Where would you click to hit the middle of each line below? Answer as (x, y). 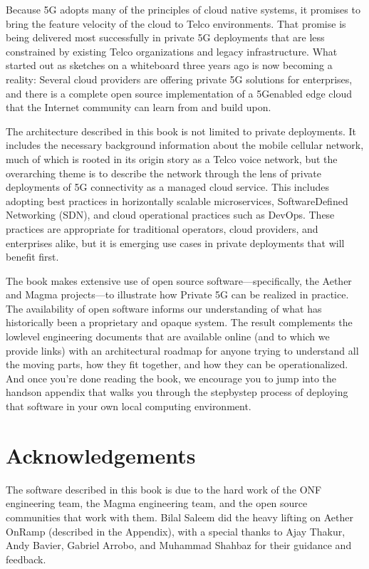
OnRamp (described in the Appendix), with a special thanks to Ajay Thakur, (176, 531)
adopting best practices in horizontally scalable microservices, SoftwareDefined (177, 200)
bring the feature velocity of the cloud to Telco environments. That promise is (176, 23)
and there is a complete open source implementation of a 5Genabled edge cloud (179, 93)
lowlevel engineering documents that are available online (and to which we (168, 336)
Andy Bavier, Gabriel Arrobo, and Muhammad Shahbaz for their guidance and (179, 545)
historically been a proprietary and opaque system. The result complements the (179, 322)
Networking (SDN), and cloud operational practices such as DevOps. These (170, 215)
